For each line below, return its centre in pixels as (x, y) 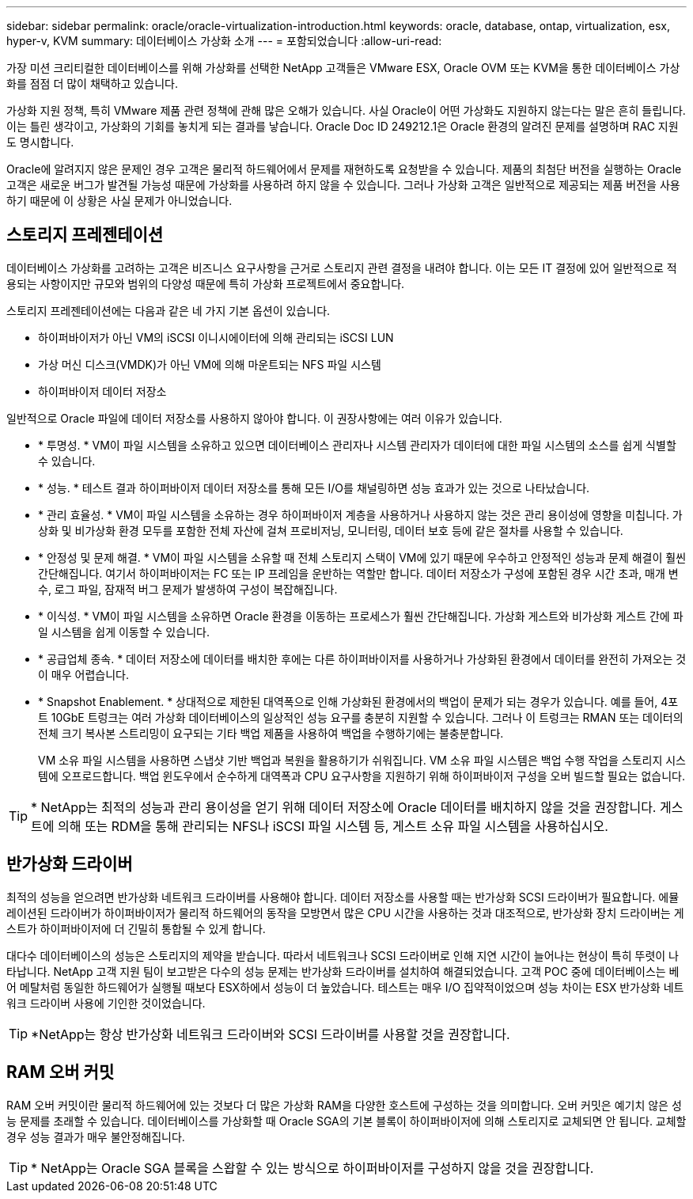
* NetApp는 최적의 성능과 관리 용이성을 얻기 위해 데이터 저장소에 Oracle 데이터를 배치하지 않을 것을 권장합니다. (344, 807)
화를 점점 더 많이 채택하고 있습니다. (92, 83)
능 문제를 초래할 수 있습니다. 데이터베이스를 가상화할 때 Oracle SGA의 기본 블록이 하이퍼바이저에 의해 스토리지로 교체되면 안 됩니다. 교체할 (346, 1121)
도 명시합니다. (40, 142)
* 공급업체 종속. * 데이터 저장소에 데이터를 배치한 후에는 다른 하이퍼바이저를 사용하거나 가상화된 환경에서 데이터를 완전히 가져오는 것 (362, 658)
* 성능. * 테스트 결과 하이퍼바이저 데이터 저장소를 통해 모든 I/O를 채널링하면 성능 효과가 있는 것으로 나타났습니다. (314, 488)
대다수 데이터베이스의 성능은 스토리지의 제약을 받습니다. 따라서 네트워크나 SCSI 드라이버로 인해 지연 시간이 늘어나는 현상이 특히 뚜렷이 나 (343, 955)
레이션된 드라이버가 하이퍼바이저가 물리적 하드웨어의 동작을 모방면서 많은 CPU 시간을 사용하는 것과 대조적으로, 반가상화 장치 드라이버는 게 (345, 913)
